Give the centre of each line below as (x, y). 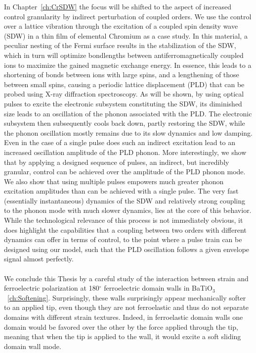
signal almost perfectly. (39, 259)
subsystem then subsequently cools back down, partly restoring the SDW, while (125, 123)
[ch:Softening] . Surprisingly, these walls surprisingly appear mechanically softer (127, 297)
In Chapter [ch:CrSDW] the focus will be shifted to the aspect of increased (118, 6)
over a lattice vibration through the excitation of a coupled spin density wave (121, 26)
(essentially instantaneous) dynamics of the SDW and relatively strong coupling (125, 200)
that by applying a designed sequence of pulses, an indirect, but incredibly (117, 162)
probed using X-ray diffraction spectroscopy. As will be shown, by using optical (124, 94)
